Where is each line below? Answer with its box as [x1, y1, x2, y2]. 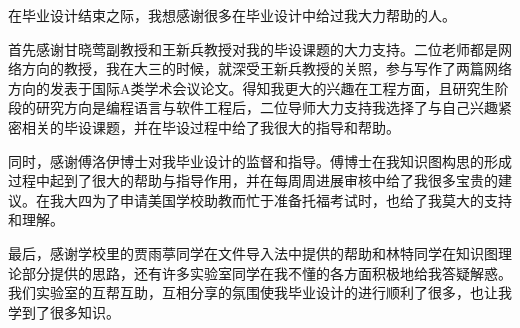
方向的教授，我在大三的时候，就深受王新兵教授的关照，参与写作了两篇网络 [21, 58, 512, 79]
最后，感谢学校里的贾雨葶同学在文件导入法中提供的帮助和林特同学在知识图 [8, 242, 498, 263]
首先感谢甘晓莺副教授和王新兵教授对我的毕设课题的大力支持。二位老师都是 [8, 38, 498, 59]
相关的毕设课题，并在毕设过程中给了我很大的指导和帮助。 [21, 116, 400, 137]
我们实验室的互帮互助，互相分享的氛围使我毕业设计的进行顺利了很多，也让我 [8, 282, 512, 303]
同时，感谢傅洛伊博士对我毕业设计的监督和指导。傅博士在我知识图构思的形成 [8, 150, 512, 171]
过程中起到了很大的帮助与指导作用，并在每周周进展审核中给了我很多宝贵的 [8, 170, 498, 191]
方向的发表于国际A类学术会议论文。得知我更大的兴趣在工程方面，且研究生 [8, 77, 495, 98]
